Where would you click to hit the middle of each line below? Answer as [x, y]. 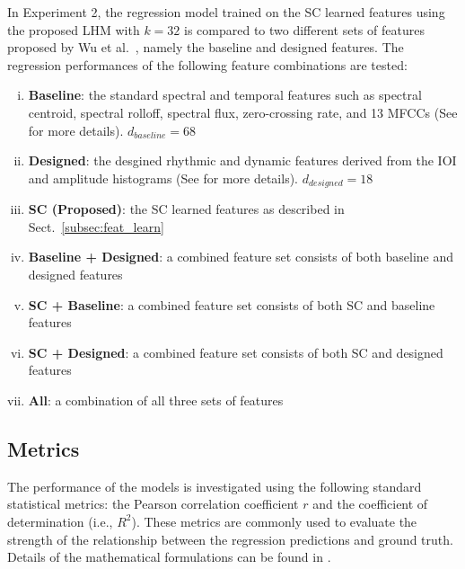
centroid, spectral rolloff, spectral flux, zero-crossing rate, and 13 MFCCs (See [243, 112]
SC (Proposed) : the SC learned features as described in [186, 209]
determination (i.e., [60, 521]
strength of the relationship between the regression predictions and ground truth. [230, 539]
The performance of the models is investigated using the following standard [215, 486]
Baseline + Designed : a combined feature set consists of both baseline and [241, 257]
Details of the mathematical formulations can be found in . [169, 557]
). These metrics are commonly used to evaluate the [274, 521]
